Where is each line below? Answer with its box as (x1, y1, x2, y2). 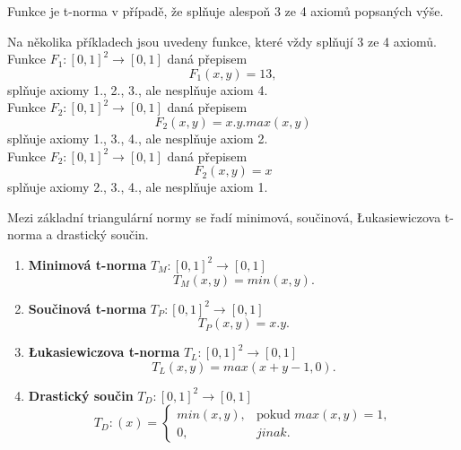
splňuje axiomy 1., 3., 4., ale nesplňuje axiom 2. (7, 128, 268, 147)
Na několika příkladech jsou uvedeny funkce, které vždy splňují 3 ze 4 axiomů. (7, 31, 437, 50)
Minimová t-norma (28, 255, 147, 273)
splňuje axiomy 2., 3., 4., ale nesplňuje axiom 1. (7, 177, 268, 196)
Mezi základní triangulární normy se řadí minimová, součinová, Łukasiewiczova (7, 207, 441, 226)
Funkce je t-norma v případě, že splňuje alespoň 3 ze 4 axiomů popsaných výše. (7, 2, 444, 20)
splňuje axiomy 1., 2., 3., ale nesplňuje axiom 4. (7, 80, 268, 99)
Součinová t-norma (28, 299, 147, 317)
